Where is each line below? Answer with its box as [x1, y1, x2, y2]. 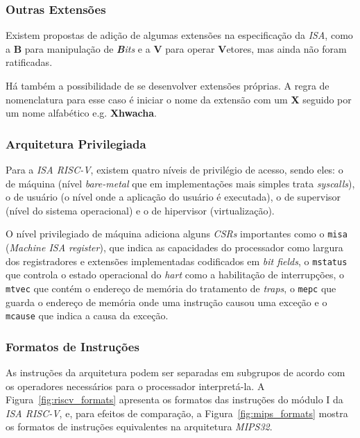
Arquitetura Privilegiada [6, 135, 146, 152]
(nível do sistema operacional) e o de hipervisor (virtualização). [6, 203, 275, 217]
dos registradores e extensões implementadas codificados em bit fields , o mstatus [6, 253, 348, 268]
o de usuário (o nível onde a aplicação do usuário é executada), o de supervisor [6, 189, 341, 204]
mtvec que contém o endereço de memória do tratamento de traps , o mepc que [6, 280, 336, 295]
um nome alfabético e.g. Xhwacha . [6, 106, 157, 120]
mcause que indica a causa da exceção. [6, 308, 169, 323]
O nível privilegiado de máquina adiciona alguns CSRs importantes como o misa [6, 226, 348, 241]
